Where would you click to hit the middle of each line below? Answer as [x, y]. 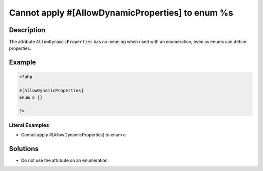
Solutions [24, 149]
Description [27, 30]
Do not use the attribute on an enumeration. [65, 160]
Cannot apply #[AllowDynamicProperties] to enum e [74, 135]
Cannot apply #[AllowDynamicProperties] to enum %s [121, 13]
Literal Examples [29, 125]
